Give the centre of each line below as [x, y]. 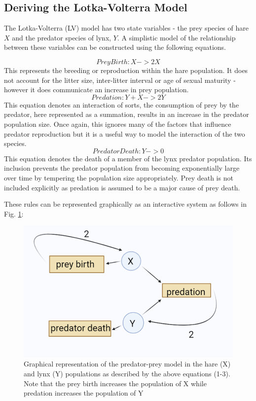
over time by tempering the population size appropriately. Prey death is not [119, 177]
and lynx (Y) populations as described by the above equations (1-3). [127, 373]
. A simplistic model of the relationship [176, 37]
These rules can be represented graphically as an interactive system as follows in [125, 204]
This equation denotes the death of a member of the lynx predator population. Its [128, 158]
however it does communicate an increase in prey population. [96, 90]
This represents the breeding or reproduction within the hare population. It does [126, 70]
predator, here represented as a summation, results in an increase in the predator [127, 114]
